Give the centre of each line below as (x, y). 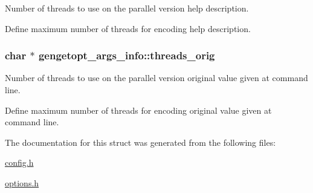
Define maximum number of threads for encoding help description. (128, 28)
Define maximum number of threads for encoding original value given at (138, 110)
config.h (19, 162)
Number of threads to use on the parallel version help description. (127, 8)
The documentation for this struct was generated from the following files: (140, 142)
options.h (22, 182)
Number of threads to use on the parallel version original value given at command (156, 78)
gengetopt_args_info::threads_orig (127, 55)
